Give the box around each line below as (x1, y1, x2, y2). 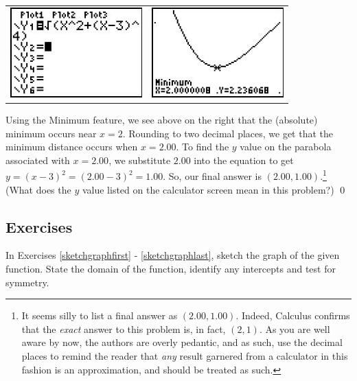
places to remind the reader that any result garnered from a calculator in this (21, 349, 348, 363)
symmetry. (5, 275, 49, 289)
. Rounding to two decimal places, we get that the (122, 126, 334, 140)
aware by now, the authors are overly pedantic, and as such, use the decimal (21, 335, 343, 349)
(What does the (5, 182, 71, 196)
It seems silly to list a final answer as (21, 308, 178, 323)
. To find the (176, 139, 229, 154)
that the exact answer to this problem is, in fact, (21, 321, 226, 336)
